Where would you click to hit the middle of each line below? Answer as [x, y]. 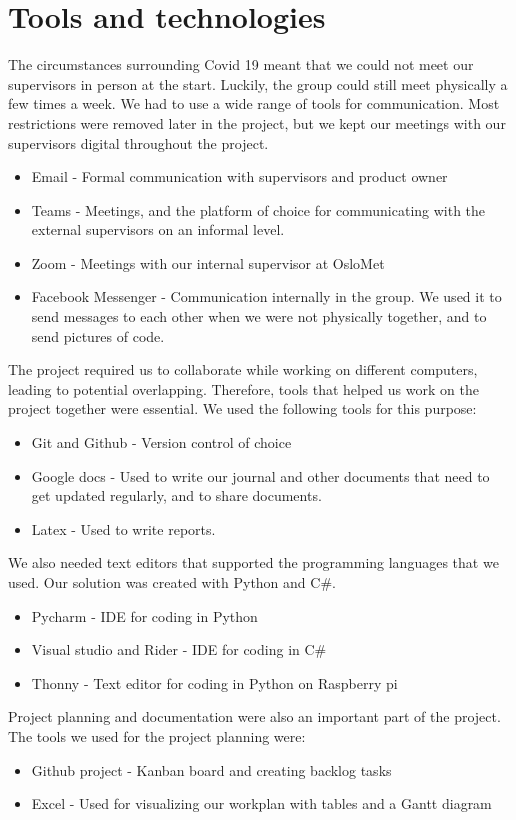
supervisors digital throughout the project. [138, 142]
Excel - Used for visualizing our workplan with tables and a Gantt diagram [261, 803]
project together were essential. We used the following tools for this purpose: [242, 408]
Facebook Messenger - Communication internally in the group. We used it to [266, 296]
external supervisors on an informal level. [158, 229]
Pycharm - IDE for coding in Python [144, 615]
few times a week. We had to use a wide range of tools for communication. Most [254, 103]
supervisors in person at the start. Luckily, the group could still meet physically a [258, 83]
